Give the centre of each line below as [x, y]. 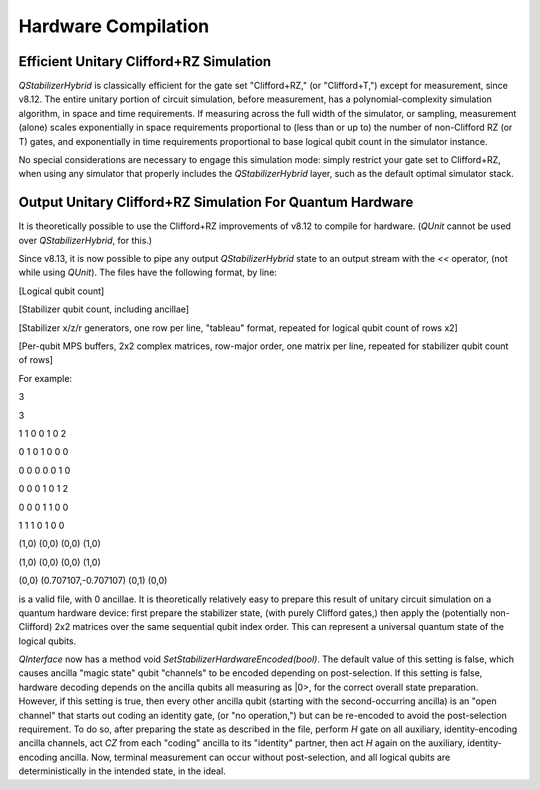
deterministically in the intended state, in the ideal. [122, 771]
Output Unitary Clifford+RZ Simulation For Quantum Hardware [216, 202]
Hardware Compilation [114, 26]
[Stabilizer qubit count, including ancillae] [104, 309]
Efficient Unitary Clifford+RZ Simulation [145, 61]
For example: [45, 378]
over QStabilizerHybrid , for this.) [85, 240]
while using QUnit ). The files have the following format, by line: [147, 272]
